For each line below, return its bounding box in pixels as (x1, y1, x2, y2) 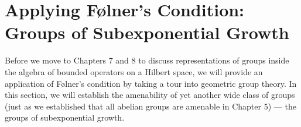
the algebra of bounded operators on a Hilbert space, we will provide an (5, 65, 263, 77)
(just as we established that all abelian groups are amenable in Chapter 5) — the (5, 100, 296, 112)
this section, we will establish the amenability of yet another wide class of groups (5, 89, 295, 101)
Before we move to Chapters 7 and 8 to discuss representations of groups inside (5, 54, 289, 66)
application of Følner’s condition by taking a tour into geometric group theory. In (5, 77, 297, 89)
